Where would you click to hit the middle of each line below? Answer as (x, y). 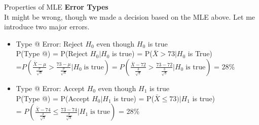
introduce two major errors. (47, 27)
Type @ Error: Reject (49, 43)
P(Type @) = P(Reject (52, 53)
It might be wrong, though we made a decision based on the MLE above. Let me (130, 16)
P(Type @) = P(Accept (53, 98)
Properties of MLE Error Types (56, 7)
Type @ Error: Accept (50, 88)
